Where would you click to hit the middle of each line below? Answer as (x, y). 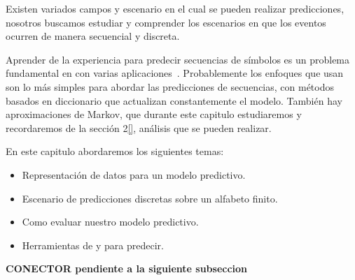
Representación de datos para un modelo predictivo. (134, 174)
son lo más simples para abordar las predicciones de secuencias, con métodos (170, 86)
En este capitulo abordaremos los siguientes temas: (115, 151)
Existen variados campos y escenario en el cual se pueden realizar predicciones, (175, 8)
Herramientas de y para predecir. (93, 245)
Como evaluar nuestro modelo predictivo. (110, 222)
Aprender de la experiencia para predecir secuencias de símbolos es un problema (178, 59)
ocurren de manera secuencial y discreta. (93, 36)
